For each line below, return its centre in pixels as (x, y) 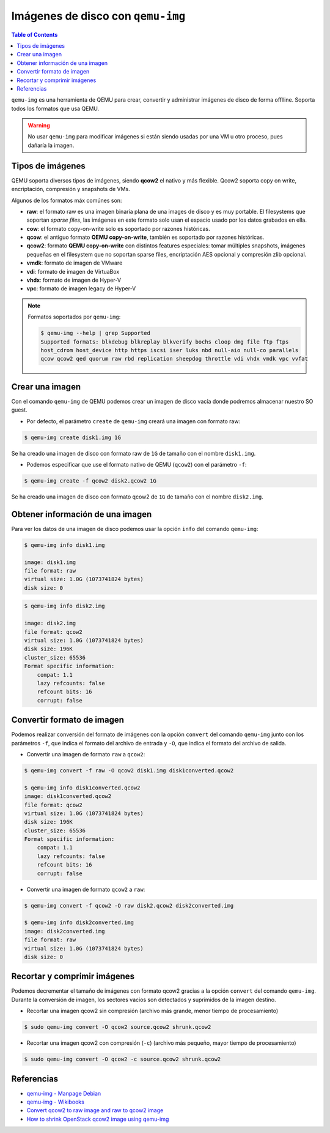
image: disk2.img (50, 623)
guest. (19, 410)
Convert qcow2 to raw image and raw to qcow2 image (95, 1110)
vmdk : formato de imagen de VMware (75, 263)
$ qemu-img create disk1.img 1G (73, 437)
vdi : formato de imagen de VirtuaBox (73, 271)
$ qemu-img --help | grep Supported (96, 333)
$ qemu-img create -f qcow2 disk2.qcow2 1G (90, 481)
